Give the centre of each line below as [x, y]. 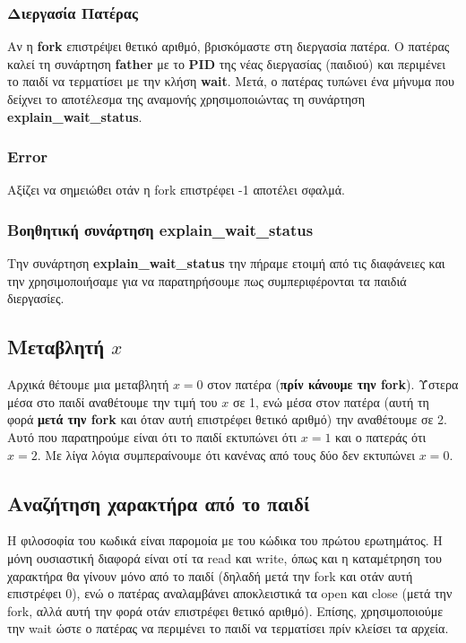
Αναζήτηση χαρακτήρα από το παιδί [159, 503]
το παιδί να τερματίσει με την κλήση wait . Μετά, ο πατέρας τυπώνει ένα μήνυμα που [231, 81]
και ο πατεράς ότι [381, 436]
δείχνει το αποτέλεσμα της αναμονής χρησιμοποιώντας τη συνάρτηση [186, 99]
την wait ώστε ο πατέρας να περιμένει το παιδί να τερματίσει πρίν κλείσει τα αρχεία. [228, 628]
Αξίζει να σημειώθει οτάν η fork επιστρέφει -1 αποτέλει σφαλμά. [176, 190]
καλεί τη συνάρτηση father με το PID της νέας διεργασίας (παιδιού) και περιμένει [226, 63]
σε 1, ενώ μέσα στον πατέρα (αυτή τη [331, 401]
